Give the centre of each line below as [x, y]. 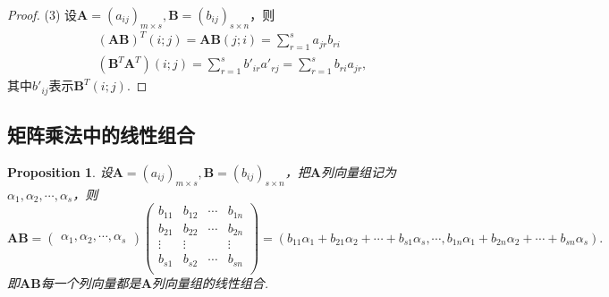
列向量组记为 [358, 171]
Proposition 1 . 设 [60, 171]
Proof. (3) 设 [42, 14]
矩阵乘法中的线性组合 [101, 134]
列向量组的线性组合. [210, 282]
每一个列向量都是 [91, 282]
